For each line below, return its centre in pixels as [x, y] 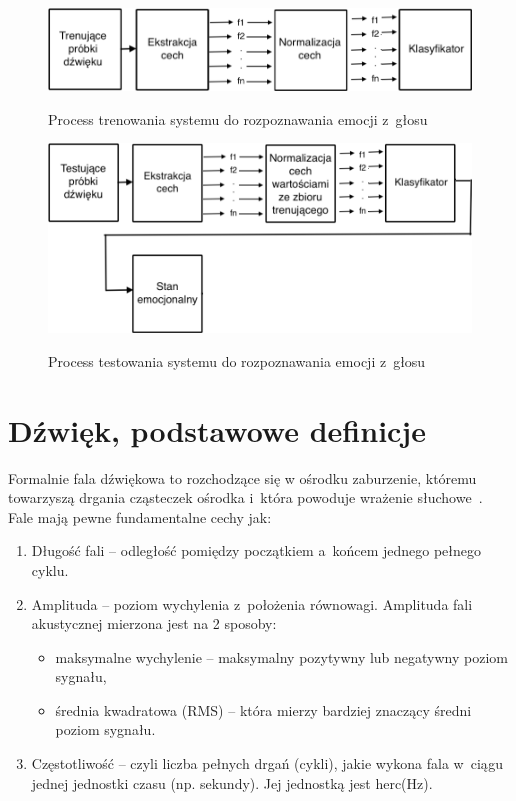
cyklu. [50, 569]
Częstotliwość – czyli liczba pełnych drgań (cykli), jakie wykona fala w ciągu [267, 763]
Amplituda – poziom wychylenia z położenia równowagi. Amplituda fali [252, 603]
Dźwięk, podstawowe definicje [217, 429]
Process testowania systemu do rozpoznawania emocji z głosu [237, 360]
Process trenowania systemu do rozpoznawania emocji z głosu [238, 118]
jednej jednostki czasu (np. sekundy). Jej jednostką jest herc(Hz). [232, 782]
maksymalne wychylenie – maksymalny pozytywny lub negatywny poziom [282, 656]
